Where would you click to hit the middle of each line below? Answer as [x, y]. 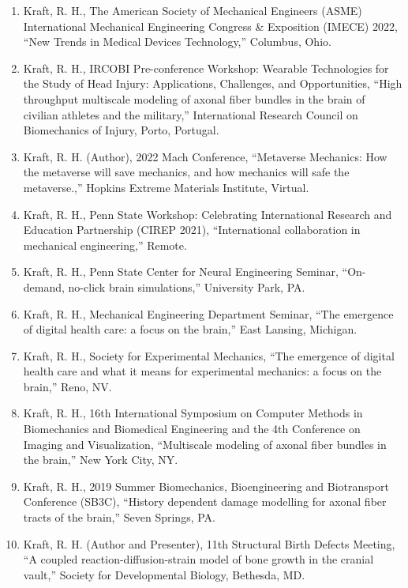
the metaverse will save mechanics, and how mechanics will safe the [186, 172]
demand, [44, 286]
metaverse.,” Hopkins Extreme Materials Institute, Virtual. [166, 187]
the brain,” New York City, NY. [101, 460]
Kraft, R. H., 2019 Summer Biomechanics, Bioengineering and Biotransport [206, 486]
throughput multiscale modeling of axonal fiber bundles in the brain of [194, 98]
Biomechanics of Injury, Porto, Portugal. [121, 130]
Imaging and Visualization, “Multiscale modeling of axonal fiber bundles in [205, 444]
